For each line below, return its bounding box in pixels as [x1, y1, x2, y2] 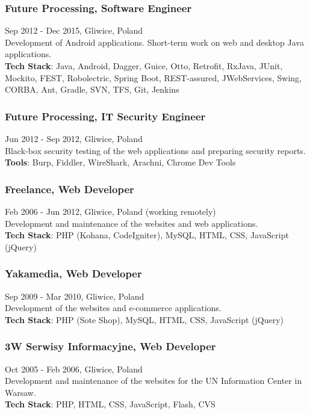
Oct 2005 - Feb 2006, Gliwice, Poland [5, 362, 143, 375]
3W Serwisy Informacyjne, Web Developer [5, 339, 216, 354]
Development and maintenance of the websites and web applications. [5, 217, 258, 229]
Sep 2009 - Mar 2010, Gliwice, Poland [5, 289, 144, 302]
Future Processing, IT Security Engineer [5, 108, 206, 123]
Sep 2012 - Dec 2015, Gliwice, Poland [5, 24, 143, 37]
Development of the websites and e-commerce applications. [5, 301, 222, 314]
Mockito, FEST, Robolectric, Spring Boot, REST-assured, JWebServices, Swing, [5, 71, 302, 84]
